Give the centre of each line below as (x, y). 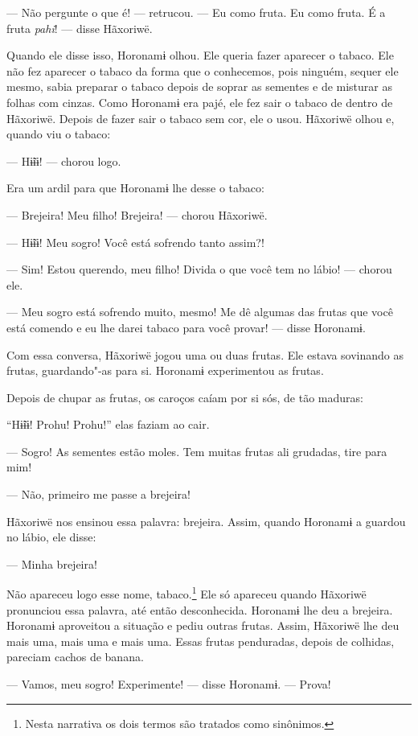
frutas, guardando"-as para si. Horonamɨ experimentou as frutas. (165, 370)
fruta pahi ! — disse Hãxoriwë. (80, 28)
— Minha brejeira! (52, 563)
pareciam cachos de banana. (75, 657)
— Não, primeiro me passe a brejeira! (98, 494)
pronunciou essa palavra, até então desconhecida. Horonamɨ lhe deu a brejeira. (200, 609)
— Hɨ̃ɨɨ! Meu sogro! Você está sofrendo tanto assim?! (135, 242)
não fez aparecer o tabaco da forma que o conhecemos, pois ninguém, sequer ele (203, 70)
